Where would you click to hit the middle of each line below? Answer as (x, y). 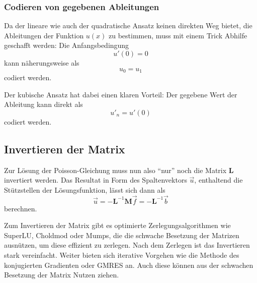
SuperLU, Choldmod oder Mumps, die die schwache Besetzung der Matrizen (122, 235)
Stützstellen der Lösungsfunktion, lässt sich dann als (85, 189)
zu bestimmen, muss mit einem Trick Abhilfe (178, 35)
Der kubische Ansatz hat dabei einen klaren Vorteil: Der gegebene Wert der (121, 94)
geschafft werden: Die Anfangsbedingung (67, 45)
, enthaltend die (219, 180)
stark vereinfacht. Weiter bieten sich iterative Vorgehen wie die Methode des (122, 255)
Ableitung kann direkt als (44, 104)
